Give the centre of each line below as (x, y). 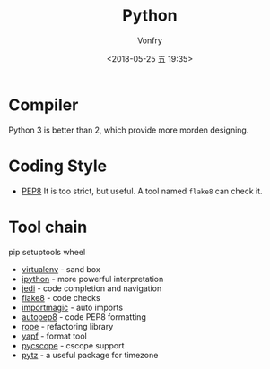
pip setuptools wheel (47, 252)
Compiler (44, 105)
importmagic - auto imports (72, 307)
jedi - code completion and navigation (91, 288)
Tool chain (48, 227)
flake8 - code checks (61, 297)
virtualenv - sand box (61, 269)
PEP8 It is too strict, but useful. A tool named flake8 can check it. (142, 191)
